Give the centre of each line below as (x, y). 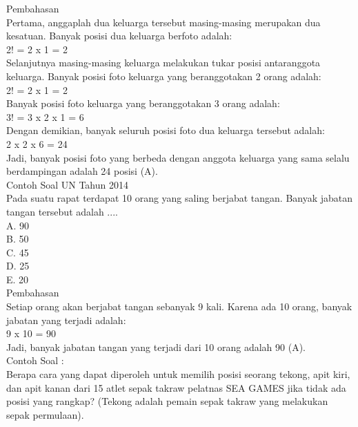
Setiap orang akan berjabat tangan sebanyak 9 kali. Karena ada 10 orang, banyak (179, 306)
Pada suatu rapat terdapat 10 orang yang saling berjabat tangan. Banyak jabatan (180, 198)
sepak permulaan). (45, 414)
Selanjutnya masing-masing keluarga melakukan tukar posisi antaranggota (163, 63)
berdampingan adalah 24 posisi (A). (82, 171)
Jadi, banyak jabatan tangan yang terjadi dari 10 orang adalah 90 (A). (156, 347)
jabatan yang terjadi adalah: (66, 320)
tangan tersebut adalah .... (62, 211)
